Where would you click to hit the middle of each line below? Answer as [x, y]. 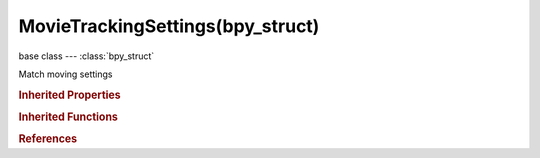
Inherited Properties [70, 95]
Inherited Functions [68, 117]
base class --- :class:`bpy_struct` [86, 56]
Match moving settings [65, 74]
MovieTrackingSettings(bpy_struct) [169, 26]
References [48, 139]
